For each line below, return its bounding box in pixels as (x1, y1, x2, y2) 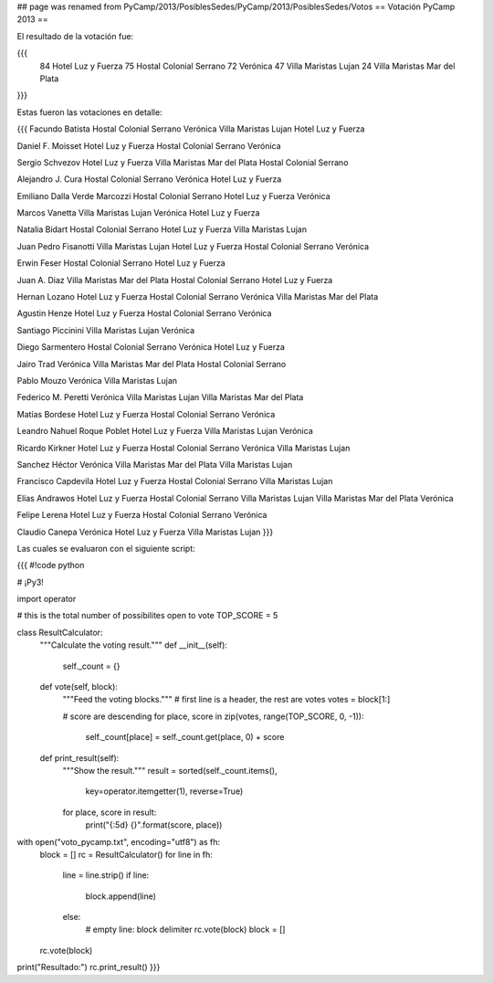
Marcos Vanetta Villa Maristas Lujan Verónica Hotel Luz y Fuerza (16, 207, 260, 218)
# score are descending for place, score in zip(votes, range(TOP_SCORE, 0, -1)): (62, 711, 364, 722)
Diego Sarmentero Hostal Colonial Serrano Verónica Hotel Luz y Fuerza (16, 342, 285, 353)
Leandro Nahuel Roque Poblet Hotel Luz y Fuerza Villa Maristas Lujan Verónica (16, 426, 314, 437)
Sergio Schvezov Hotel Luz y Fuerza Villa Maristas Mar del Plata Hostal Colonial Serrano (16, 156, 349, 168)
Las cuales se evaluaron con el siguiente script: (16, 543, 195, 554)
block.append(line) (85, 891, 157, 902)
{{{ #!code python (16, 560, 85, 571)
